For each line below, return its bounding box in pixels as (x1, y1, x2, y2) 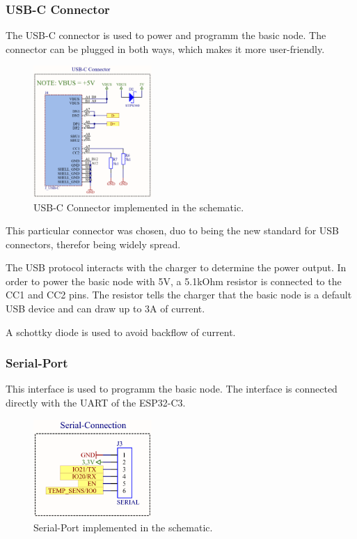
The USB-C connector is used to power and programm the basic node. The (6, 28, 326, 43)
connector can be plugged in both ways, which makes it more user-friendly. (6, 41, 325, 56)
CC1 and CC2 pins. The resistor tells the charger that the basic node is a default (6, 287, 352, 302)
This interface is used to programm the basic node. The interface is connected (6, 381, 338, 396)
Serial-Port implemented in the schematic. (33, 519, 213, 534)
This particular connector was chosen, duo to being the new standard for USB (6, 223, 340, 238)
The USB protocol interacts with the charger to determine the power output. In (6, 260, 347, 275)
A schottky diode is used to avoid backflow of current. (6, 324, 236, 339)
